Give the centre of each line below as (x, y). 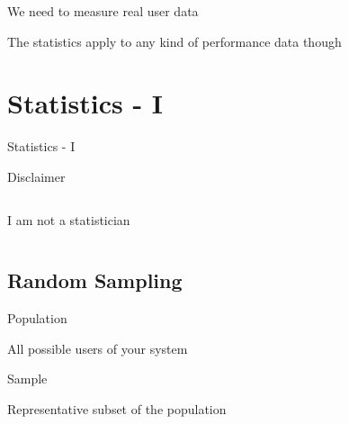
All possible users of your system (98, 348)
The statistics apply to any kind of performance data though (174, 41)
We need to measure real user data (103, 11)
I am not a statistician (69, 219)
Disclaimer (36, 176)
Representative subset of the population (117, 409)
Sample (27, 379)
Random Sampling (95, 280)
